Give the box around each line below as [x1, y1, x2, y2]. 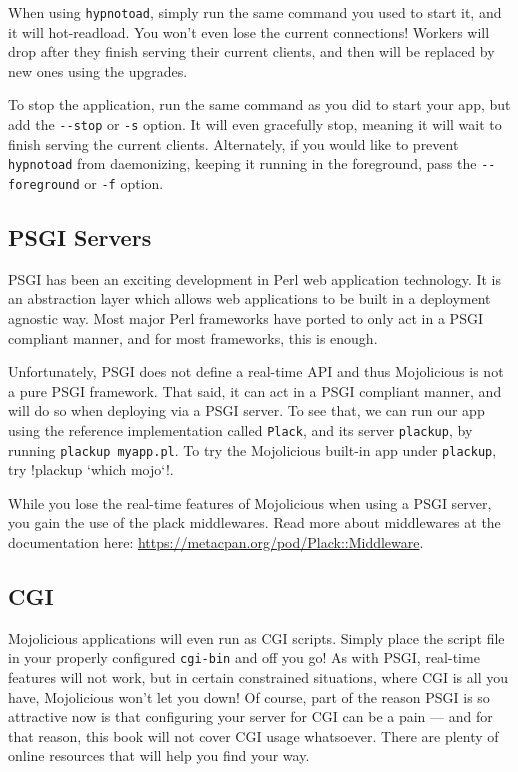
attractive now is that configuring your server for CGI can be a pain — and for [8, 706, 493, 727]
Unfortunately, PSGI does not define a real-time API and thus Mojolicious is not [8, 361, 504, 382]
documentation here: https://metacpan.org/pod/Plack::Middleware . [8, 532, 424, 553]
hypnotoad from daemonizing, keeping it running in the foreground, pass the [8, 153, 477, 174]
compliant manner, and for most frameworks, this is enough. [8, 327, 378, 348]
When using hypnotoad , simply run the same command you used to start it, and [8, 2, 502, 22]
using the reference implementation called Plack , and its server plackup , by [8, 419, 473, 440]
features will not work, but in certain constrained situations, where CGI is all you [8, 667, 509, 688]
